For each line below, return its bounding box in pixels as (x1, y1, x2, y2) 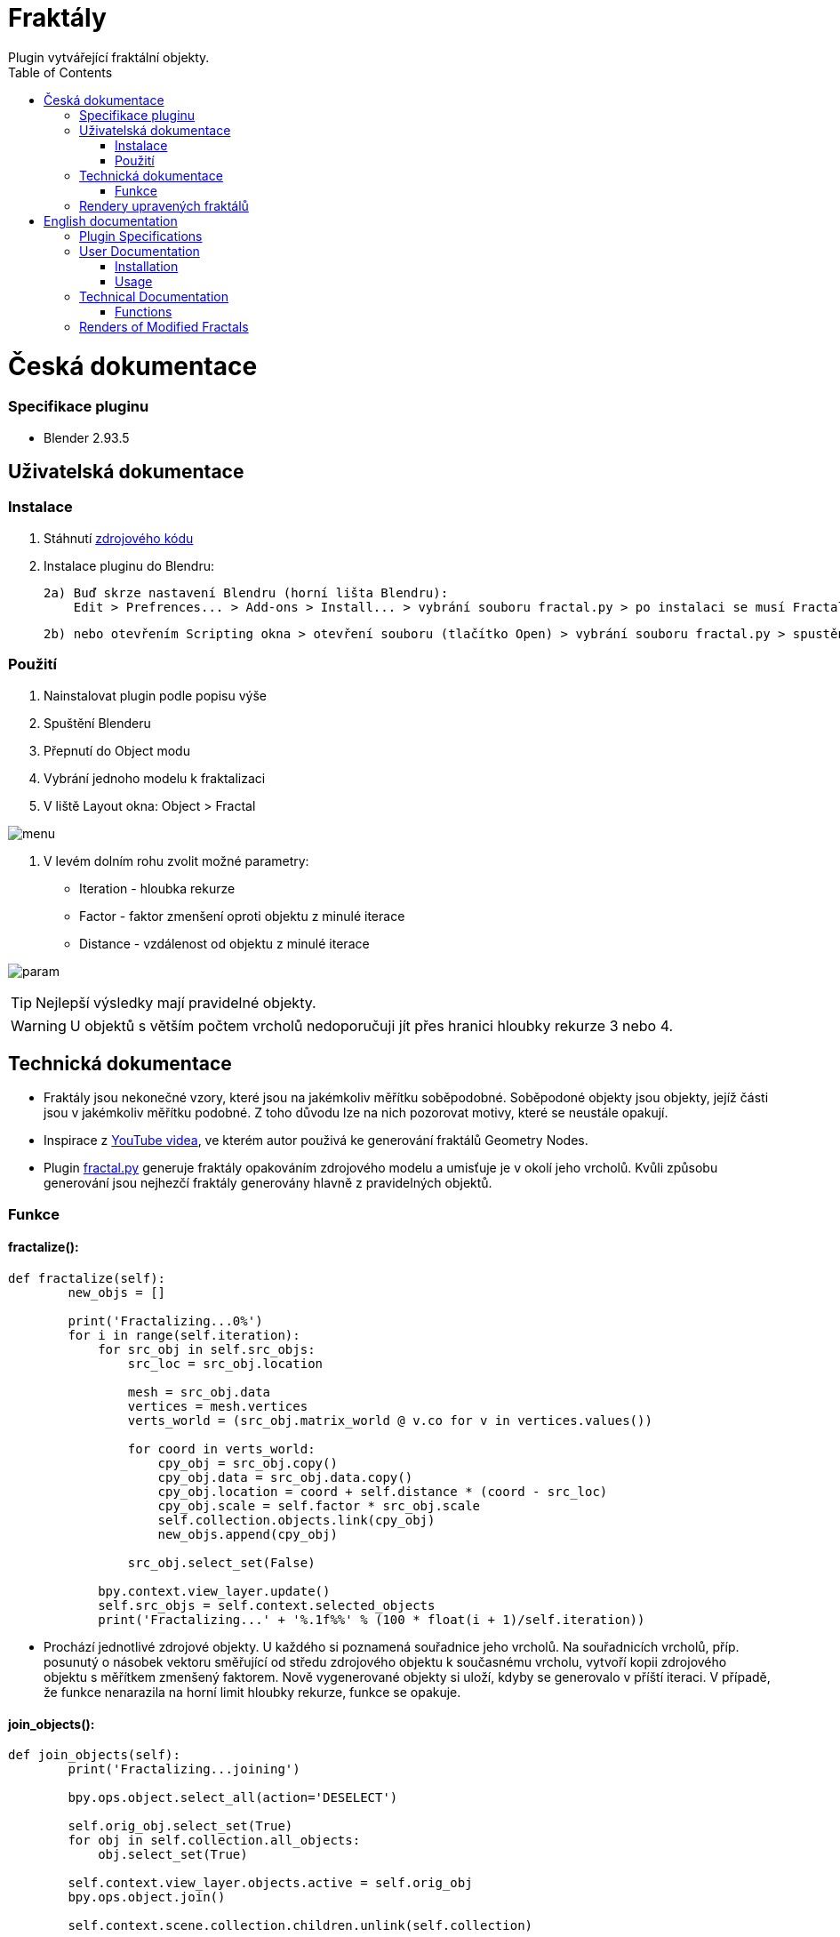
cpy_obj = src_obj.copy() (157, 1456, 338, 1471)
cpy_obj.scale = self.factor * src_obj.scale (157, 1499, 481, 1514)
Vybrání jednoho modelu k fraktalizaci (44, 770, 266, 786)
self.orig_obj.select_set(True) (68, 1819, 293, 1834)
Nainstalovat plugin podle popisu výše (44, 687, 267, 703)
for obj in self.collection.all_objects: (68, 1833, 361, 1848)
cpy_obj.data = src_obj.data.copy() (157, 1470, 413, 1485)
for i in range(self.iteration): (68, 1328, 300, 1343)
